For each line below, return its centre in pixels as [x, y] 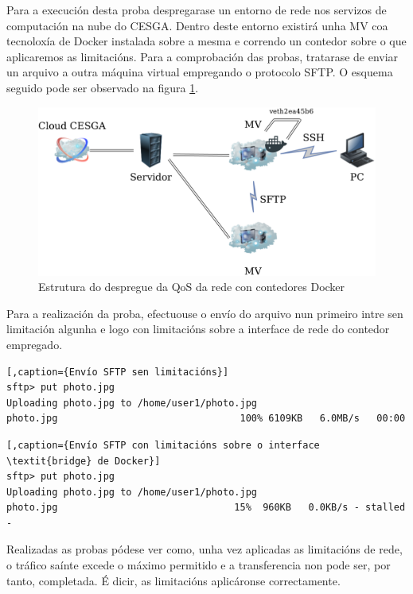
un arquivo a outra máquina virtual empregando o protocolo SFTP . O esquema [200, 72]
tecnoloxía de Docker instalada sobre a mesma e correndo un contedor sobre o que [206, 41]
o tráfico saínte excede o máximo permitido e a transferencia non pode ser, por [199, 565]
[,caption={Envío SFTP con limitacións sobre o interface [163, 445]
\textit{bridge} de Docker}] [84, 461]
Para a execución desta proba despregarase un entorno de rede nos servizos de [197, 10]
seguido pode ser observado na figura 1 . [103, 87]
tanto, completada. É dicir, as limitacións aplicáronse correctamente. [173, 580]
